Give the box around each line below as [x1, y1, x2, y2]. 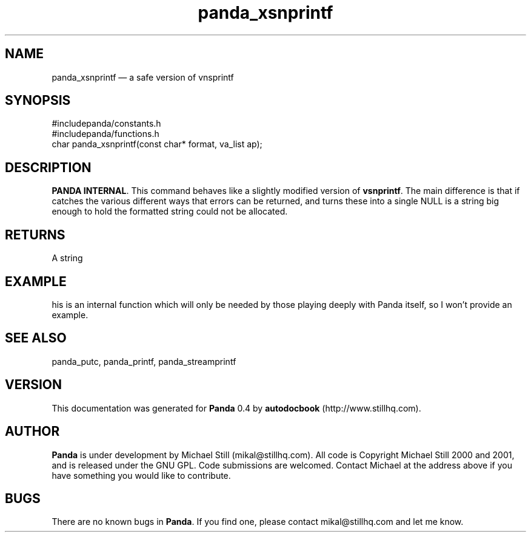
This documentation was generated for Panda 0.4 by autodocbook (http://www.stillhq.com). [52, 402, 421, 413]
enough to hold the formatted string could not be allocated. [52, 206, 288, 217]
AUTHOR [5, 424, 60, 439]
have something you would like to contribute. [52, 470, 231, 481]
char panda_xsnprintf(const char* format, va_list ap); [52, 139, 262, 150]
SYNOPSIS [5, 93, 71, 108]
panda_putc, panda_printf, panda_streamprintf [52, 356, 236, 367]
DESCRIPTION [5, 159, 92, 175]
